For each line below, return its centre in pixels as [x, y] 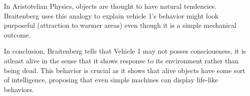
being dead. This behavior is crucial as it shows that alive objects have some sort [125, 70]
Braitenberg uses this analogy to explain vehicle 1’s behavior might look [111, 15]
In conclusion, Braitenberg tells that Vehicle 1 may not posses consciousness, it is [125, 51]
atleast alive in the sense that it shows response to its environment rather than [121, 60]
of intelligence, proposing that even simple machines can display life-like [111, 80]
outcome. [18, 34]
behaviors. [19, 89]
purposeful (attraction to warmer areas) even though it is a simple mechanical [120, 25]
